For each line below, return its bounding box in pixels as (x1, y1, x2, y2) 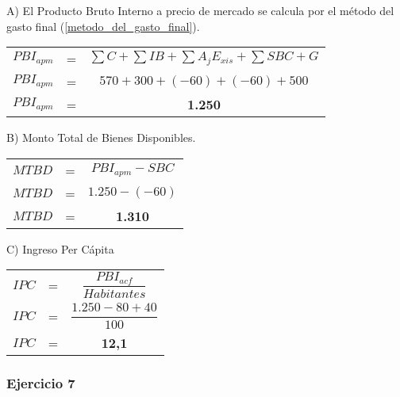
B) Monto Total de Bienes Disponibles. (6, 129, 196, 146)
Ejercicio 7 (6, 372, 75, 392)
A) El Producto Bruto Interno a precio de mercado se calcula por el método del (6, 2, 394, 18)
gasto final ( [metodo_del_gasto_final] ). (6, 17, 200, 34)
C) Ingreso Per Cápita (6, 240, 114, 257)
